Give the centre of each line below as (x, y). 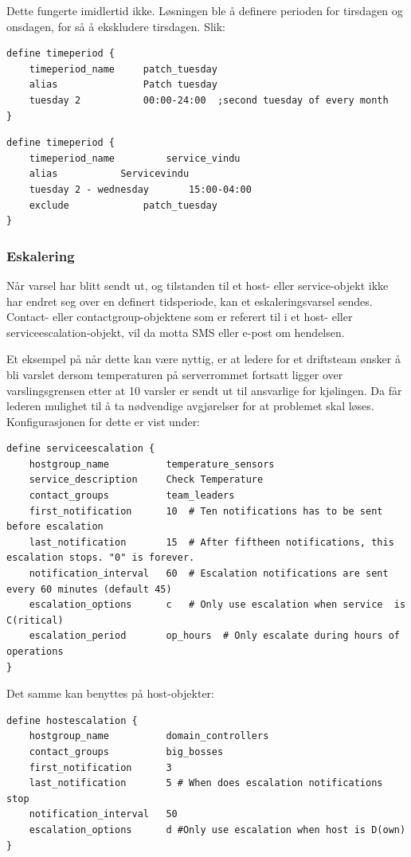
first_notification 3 (100, 767)
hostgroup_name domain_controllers (149, 736)
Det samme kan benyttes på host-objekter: (111, 693)
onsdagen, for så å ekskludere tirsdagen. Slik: (116, 26)
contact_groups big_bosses (126, 751)
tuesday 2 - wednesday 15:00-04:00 (140, 189)
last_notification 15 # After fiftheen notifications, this (211, 542)
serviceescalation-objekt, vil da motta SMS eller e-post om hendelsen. (176, 332)
